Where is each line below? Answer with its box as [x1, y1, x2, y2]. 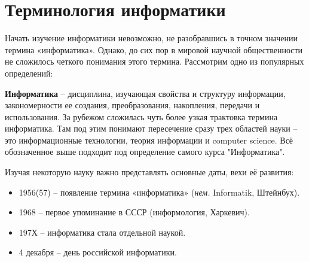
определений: [5, 66, 53, 79]
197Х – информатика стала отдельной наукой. [19, 226, 186, 238]
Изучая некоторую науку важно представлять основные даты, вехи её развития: [5, 166, 294, 178]
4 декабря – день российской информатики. [19, 246, 177, 258]
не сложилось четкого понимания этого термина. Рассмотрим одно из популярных [5, 55, 304, 68]
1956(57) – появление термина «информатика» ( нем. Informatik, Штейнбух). [19, 185, 300, 198]
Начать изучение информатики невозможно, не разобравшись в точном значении [5, 32, 298, 44]
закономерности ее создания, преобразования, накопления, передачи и [5, 99, 260, 111]
